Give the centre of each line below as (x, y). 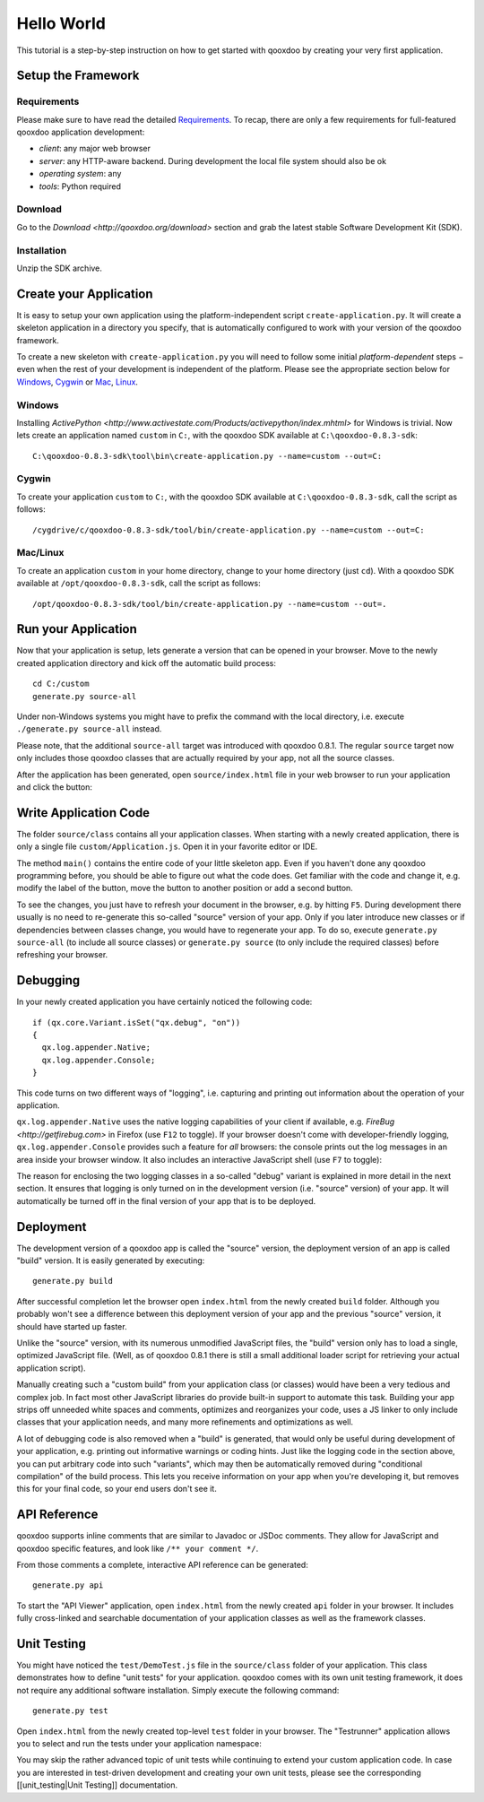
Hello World (61, 23)
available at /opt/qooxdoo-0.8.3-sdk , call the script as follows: (138, 584)
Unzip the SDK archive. (60, 268)
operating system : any (80, 174)
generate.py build (73, 1281)
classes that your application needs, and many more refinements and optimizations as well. (185, 1422)
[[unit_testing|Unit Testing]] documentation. (97, 1785)
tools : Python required (80, 186)
